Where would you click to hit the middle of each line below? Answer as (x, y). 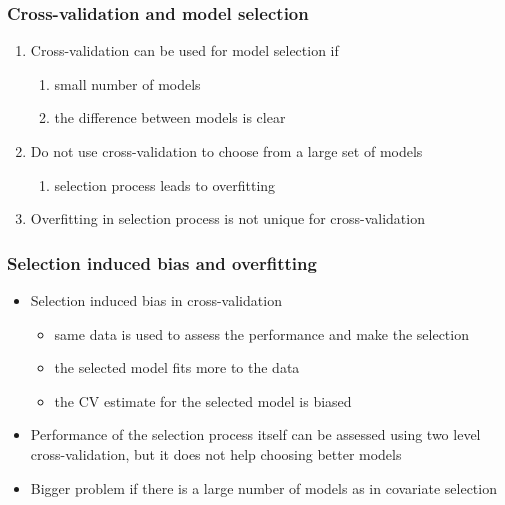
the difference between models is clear (170, 117)
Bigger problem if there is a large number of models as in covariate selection (263, 487)
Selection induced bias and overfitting (162, 262)
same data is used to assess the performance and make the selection (261, 333)
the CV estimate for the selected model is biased (203, 400)
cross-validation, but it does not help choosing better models (216, 453)
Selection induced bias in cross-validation (156, 300)
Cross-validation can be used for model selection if (184, 50)
